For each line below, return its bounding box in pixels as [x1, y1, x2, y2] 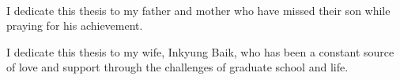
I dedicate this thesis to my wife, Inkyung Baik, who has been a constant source [6, 43, 394, 60]
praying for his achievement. [6, 17, 143, 34]
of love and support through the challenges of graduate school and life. [6, 59, 349, 75]
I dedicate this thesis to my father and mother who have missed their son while [6, 2, 391, 18]
